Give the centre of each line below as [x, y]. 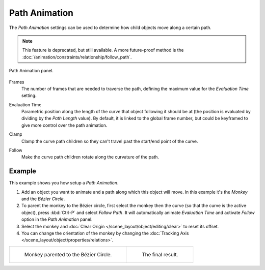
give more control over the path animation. [64, 125]
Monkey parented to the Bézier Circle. [68, 254]
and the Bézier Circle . [43, 199]
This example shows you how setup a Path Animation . [64, 183]
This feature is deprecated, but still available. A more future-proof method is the [103, 50]
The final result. [160, 254]
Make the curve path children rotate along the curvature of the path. [90, 157]
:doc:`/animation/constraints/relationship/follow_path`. [77, 57]
